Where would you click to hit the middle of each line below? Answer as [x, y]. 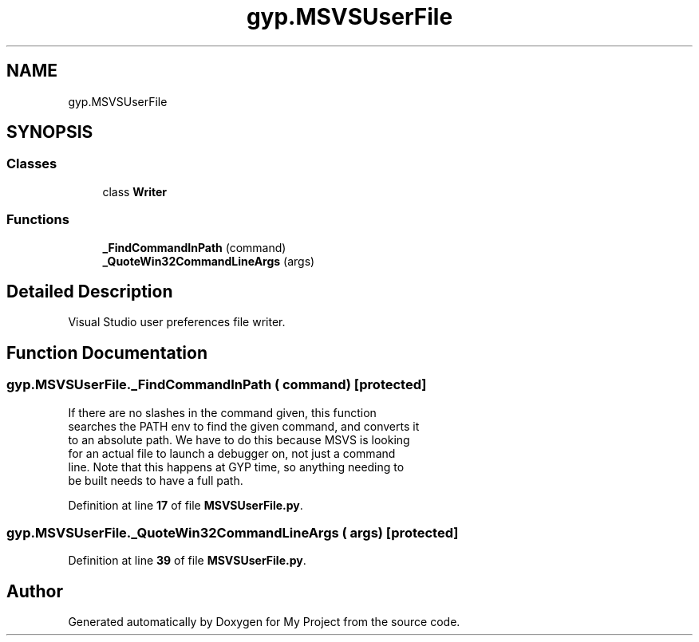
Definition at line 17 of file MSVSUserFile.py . [186, 505]
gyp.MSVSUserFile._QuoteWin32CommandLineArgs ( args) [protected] [233, 533]
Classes [32, 164]
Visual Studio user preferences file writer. [177, 322]
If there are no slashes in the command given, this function [222, 412]
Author [35, 591]
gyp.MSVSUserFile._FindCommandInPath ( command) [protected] [217, 385]
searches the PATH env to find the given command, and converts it [244, 426]
